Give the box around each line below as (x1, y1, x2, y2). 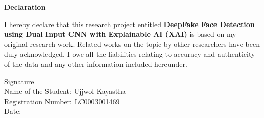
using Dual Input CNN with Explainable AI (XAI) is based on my (4, 29, 236, 39)
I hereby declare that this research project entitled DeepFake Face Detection (4, 18, 255, 29)
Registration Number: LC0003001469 (4, 96, 120, 106)
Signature (4, 76, 34, 86)
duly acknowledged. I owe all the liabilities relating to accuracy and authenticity (4, 49, 255, 59)
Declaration (4, 2, 46, 12)
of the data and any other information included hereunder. (4, 58, 187, 69)
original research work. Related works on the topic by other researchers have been (4, 38, 260, 49)
